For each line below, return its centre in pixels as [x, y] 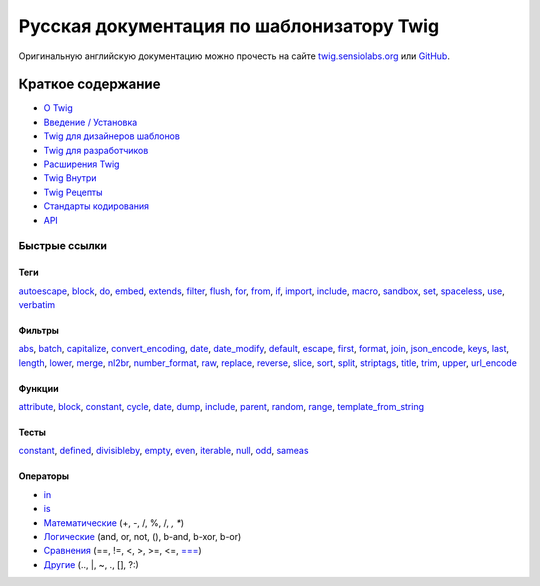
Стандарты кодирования [96, 206]
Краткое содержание [89, 84]
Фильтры [39, 330]
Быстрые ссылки [63, 246]
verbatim [37, 304]
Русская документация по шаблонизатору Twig [229, 26]
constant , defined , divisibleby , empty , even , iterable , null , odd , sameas [163, 451]
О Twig [58, 108]
